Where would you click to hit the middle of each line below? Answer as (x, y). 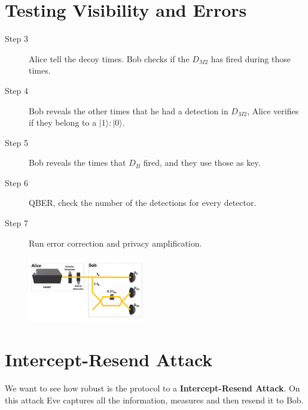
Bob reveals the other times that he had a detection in (129, 110)
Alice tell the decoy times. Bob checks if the (109, 58)
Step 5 (16, 142)
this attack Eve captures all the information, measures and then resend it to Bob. (154, 400)
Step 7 (16, 223)
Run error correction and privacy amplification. (115, 243)
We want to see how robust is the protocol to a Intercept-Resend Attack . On (153, 388)
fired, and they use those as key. (202, 163)
